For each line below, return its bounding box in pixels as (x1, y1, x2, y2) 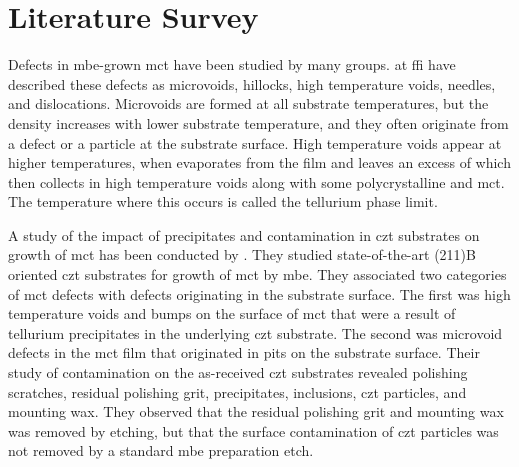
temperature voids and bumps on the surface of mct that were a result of (8, 303, 456, 324)
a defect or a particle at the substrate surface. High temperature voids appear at (8, 132, 502, 153)
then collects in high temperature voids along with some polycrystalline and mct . (8, 171, 505, 192)
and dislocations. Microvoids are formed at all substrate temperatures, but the (8, 93, 489, 114)
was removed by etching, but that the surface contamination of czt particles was (8, 420, 499, 441)
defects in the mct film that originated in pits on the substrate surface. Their (8, 342, 480, 363)
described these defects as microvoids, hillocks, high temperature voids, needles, (8, 73, 496, 94)
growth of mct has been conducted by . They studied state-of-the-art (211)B (8, 244, 476, 265)
